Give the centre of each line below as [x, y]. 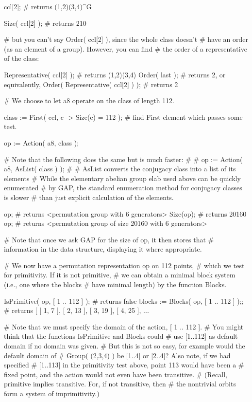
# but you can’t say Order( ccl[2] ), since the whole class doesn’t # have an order [126, 39]
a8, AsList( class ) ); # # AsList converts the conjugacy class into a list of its [120, 169]
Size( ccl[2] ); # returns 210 [45, 23]
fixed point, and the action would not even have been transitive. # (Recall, [116, 374]
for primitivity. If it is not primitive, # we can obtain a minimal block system [120, 275]
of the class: [22, 58]
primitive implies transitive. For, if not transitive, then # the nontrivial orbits [120, 384]
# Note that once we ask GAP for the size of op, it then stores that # [109, 239]
